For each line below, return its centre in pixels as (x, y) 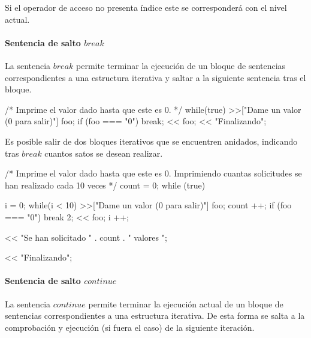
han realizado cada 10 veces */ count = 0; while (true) (105, 185)
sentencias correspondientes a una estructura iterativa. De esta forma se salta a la (155, 315)
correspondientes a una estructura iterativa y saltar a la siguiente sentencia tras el (155, 77)
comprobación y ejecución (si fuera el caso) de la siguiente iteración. (130, 327)
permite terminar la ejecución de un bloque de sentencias (181, 65)
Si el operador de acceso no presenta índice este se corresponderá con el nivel (146, 7)
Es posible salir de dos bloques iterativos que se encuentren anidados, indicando (151, 141)
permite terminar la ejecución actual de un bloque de (186, 303)
